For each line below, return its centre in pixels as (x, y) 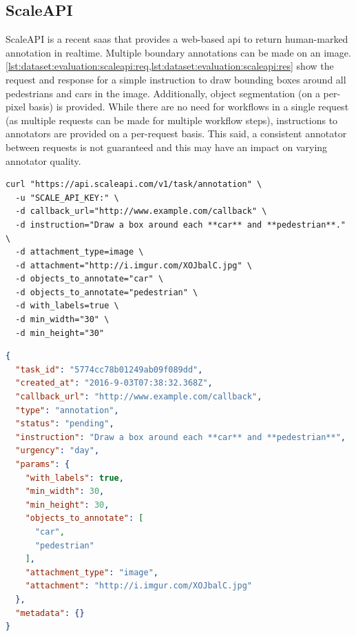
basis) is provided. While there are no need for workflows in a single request (189, 107)
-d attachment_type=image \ (80, 252)
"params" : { (43, 465)
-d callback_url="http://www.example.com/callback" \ (141, 211)
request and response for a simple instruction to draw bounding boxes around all (176, 79)
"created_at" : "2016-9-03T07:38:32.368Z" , (114, 383)
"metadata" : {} (50, 613)
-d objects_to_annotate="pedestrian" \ (107, 292)
